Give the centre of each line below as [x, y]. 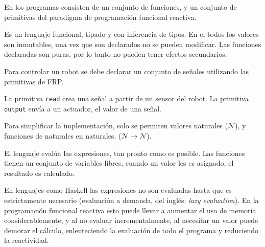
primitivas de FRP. [34, 81]
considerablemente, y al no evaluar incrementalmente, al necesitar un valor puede [131, 220]
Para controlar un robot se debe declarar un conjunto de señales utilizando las [127, 71]
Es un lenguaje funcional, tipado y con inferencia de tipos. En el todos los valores [131, 34]
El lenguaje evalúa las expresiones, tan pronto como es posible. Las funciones [125, 153]
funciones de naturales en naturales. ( [63, 136]
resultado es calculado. [39, 173]
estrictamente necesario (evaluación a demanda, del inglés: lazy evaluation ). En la [131, 200]
